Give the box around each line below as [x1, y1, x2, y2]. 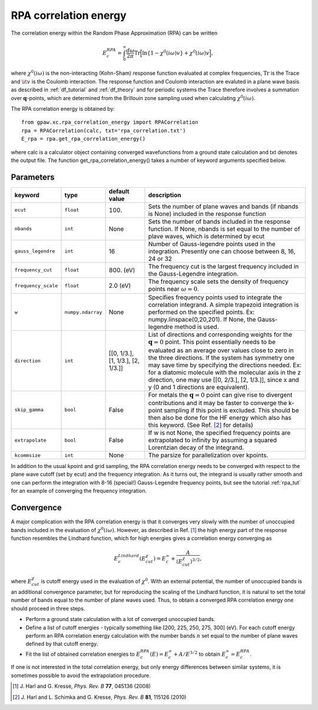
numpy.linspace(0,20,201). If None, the [148, 316, 256, 324]
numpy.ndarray [64, 309, 102, 315]
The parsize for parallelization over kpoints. [148, 451, 269, 459]
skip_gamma [14, 407, 44, 413]
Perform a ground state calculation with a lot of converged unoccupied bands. [25, 616, 216, 623]
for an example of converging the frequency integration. [11, 487, 147, 495]
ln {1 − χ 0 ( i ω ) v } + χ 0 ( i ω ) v [142, 49, 210, 56]
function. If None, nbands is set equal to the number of [148, 224, 300, 233]
